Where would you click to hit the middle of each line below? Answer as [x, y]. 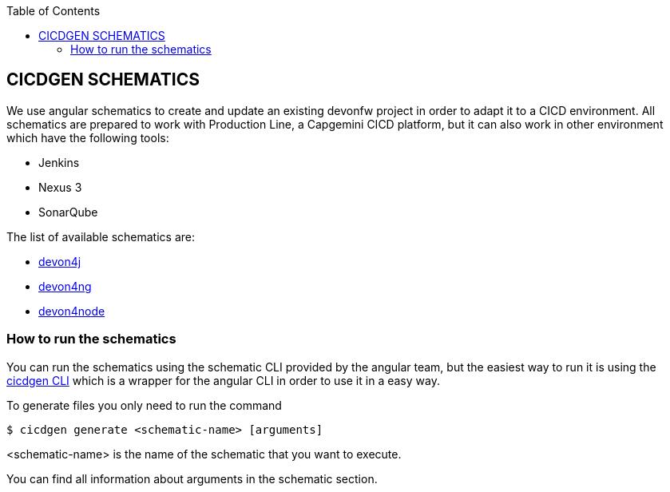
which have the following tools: [88, 137]
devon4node [72, 311]
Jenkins [59, 162]
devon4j [60, 261]
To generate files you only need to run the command [144, 405]
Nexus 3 [60, 187]
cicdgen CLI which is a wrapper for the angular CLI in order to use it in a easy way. [223, 380]
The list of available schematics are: [101, 236]
